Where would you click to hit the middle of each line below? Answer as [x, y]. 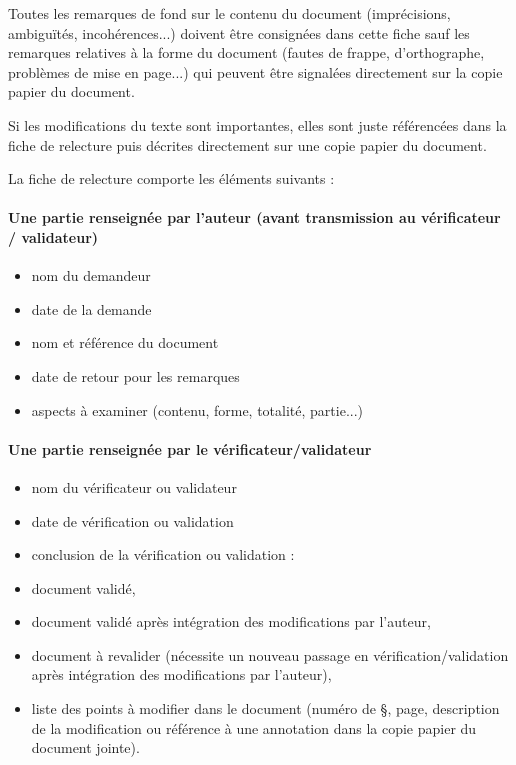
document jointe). [85, 747]
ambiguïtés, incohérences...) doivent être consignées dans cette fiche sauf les [239, 32]
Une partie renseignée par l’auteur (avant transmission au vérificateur [254, 217]
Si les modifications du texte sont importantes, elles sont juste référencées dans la [257, 124]
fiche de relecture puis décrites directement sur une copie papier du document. [247, 144]
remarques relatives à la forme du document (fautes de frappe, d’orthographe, [246, 52]
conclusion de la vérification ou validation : [163, 554]
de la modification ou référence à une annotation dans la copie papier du [254, 727]
